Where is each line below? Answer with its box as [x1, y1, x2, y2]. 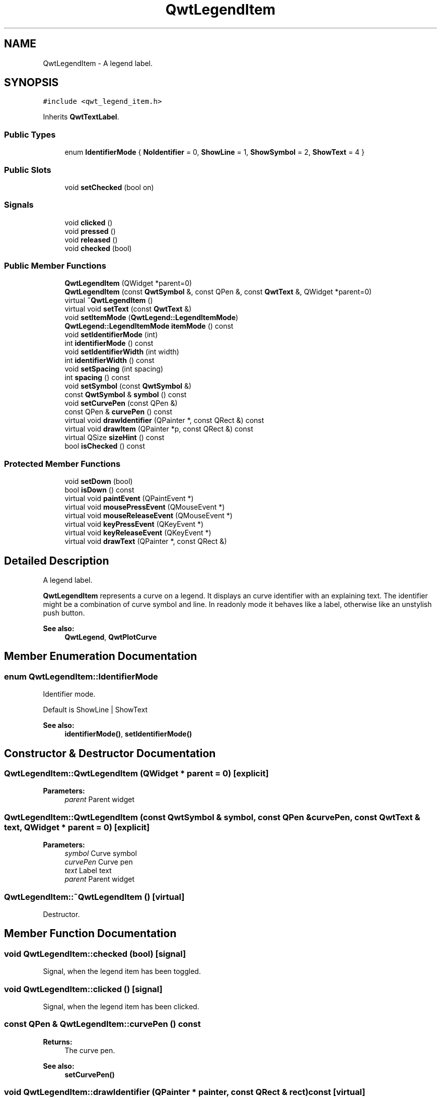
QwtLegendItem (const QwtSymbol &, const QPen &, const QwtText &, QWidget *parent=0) [64, 287, 372, 296]
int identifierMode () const [64, 339, 154, 348]
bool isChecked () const [64, 442, 145, 451]
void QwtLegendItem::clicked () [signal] [4, 984, 163, 994]
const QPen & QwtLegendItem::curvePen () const [4, 1019, 201, 1029]
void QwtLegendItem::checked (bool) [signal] [4, 948, 186, 959]
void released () [64, 235, 118, 244]
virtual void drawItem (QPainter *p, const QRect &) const [64, 424, 253, 434]
